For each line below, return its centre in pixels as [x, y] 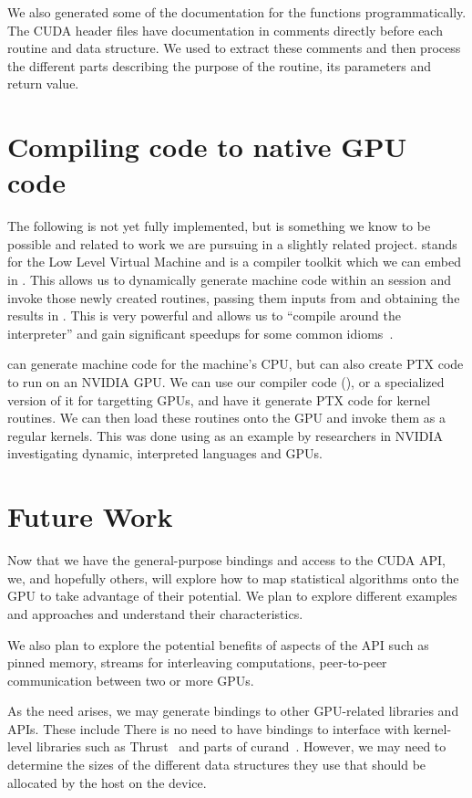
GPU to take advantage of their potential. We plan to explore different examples [232, 596]
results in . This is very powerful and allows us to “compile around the [204, 315]
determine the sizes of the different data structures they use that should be [217, 765]
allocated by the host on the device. [107, 782]
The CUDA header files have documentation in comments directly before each [225, 30]
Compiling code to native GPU [207, 147]
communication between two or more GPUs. [131, 680]
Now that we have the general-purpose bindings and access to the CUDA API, [227, 560]
